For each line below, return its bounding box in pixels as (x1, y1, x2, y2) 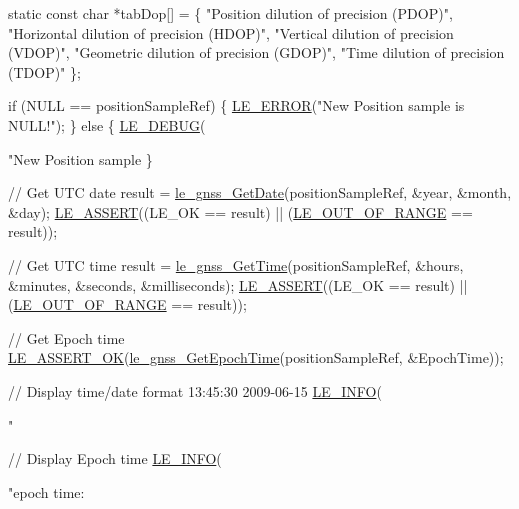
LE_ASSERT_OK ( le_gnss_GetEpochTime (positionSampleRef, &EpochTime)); (8, 347, 504, 368)
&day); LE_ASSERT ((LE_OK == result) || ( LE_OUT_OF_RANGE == (8, 201, 473, 222)
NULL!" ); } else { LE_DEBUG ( (8, 114, 206, 135)
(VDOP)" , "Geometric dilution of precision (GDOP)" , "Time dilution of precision (8, 42, 505, 63)
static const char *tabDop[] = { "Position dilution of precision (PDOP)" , (8, 3, 453, 23)
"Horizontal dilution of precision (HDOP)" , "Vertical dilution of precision (8, 22, 454, 43)
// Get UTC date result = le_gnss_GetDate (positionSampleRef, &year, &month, (8, 182, 512, 203)
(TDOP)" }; (8, 61, 81, 82)
